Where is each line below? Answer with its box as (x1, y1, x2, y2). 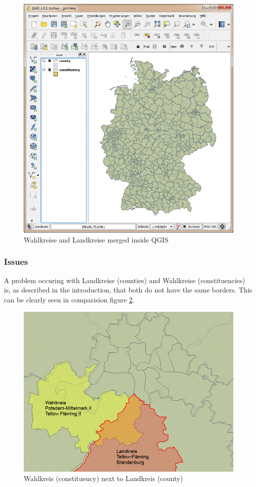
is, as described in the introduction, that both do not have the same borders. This (4, 285, 253, 295)
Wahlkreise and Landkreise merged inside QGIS (24, 234, 169, 244)
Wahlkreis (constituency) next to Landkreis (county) (24, 473, 183, 484)
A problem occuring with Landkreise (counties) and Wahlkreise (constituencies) (4, 275, 246, 285)
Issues (4, 255, 28, 268)
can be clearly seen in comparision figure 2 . (4, 294, 134, 304)
